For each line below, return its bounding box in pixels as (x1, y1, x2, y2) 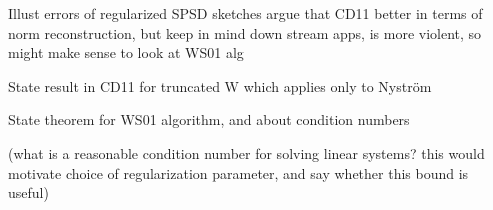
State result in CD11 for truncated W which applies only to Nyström (8, 75, 432, 96)
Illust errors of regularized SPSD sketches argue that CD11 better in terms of (8, 3, 483, 23)
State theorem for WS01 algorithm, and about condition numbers (8, 109, 410, 130)
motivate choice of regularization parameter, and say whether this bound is (8, 162, 469, 183)
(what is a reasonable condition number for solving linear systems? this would (8, 142, 485, 163)
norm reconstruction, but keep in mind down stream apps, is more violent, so (8, 22, 482, 43)
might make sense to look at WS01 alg (8, 42, 244, 63)
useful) (8, 182, 49, 203)
